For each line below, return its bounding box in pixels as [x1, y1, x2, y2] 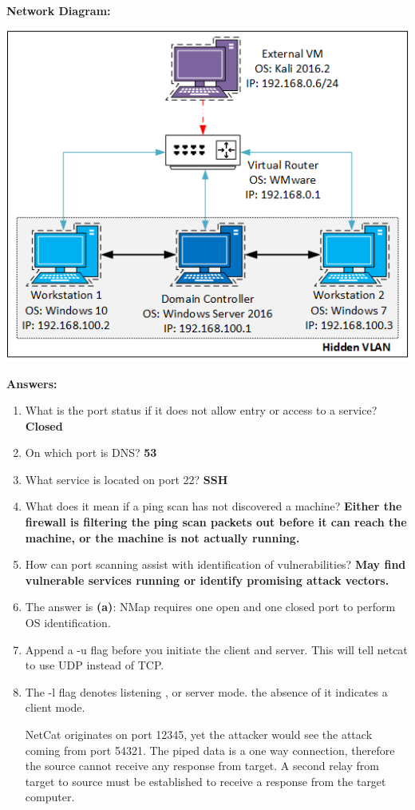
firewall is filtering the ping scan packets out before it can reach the [25, 514, 407, 530]
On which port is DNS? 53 [25, 444, 157, 461]
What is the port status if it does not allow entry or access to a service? [25, 402, 377, 419]
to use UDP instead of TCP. [25, 657, 164, 673]
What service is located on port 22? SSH [25, 471, 228, 487]
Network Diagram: [6, 2, 111, 18]
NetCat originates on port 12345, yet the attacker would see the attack [25, 726, 373, 742]
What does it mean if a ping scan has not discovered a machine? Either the [25, 498, 402, 514]
